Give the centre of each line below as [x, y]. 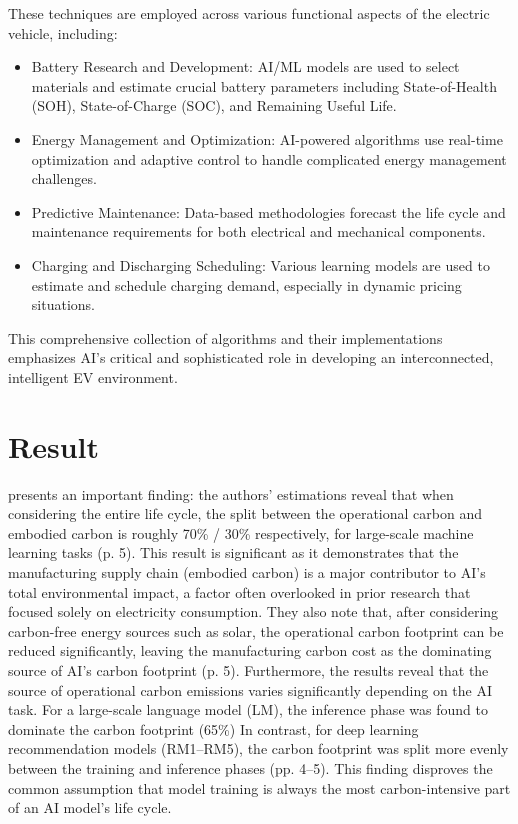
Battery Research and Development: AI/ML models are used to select [245, 66]
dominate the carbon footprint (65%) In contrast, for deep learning [213, 728]
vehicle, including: [63, 32]
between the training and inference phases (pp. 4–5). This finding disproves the [250, 767]
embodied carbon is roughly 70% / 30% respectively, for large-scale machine [241, 532]
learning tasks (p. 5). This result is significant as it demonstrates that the [233, 552]
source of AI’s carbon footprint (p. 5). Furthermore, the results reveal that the [248, 669]
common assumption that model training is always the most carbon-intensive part [259, 787]
